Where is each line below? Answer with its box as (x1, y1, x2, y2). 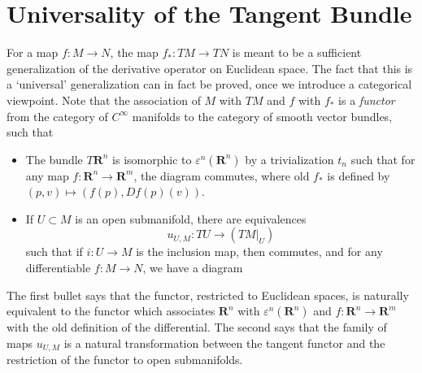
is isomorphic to (112, 150, 192, 167)
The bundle (25, 150, 83, 167)
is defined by (327, 167, 390, 184)
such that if (25, 243, 83, 260)
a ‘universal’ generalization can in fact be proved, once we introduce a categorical (7, 76, 412, 93)
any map (25, 167, 69, 184)
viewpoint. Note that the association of (7, 91, 201, 108)
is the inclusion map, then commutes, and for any (136, 243, 383, 260)
